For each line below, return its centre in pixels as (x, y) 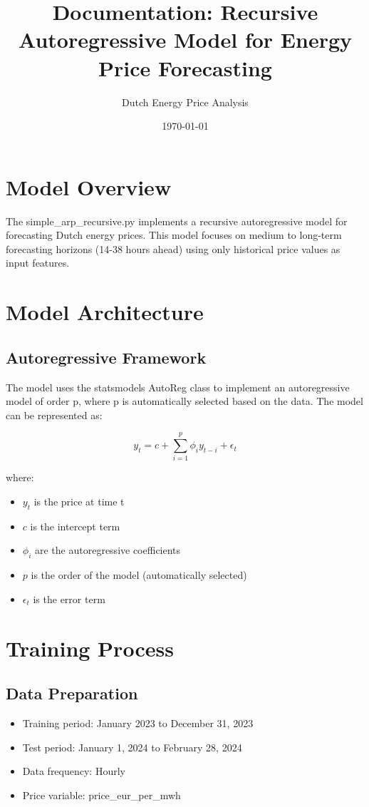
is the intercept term (75, 526)
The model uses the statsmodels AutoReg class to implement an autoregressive (178, 387)
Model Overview (89, 186)
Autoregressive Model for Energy (185, 40)
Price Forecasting (185, 67)
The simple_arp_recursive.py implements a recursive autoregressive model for (177, 221)
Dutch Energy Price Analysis (185, 102)
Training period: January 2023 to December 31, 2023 (138, 723)
